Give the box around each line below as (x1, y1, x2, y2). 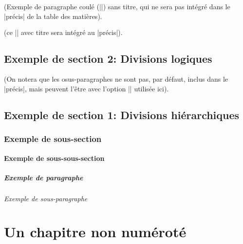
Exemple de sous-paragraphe (4, 193, 88, 203)
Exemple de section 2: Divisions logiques (4, 51, 212, 66)
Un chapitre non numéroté (4, 222, 187, 242)
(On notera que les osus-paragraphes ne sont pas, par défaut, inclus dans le (4, 73, 228, 84)
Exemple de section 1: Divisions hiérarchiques (4, 107, 240, 122)
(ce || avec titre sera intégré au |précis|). (4, 27, 123, 37)
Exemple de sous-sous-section (4, 153, 105, 163)
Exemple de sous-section (4, 132, 102, 144)
